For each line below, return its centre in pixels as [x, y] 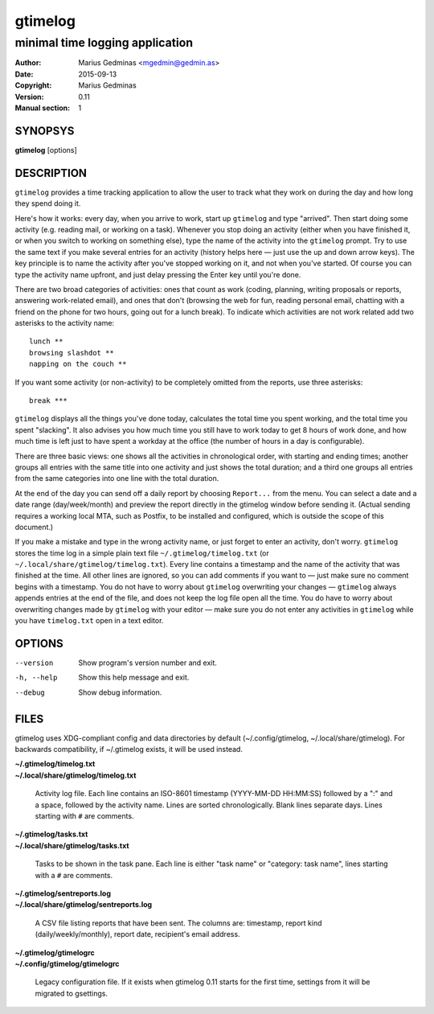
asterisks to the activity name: [65, 323]
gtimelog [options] [46, 150]
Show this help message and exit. [134, 677]
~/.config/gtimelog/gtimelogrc [67, 963]
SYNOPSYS [45, 131]
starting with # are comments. [84, 815]
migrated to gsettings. [72, 993]
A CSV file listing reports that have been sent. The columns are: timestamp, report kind [178, 923]
